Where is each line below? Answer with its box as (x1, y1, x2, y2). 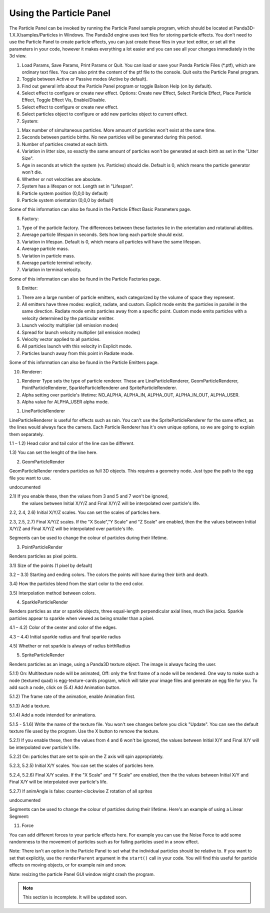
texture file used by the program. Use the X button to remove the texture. (9, 728, 159, 734)
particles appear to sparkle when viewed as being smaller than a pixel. (9, 615, 154, 621)
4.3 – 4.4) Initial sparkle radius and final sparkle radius (9, 633, 121, 639)
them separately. (9, 431, 44, 437)
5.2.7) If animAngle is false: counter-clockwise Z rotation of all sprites (9, 788, 152, 794)
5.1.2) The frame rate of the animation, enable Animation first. (9, 693, 135, 699)
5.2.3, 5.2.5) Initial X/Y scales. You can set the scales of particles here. (9, 762, 154, 768)
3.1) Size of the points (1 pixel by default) (9, 562, 92, 568)
